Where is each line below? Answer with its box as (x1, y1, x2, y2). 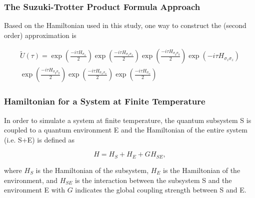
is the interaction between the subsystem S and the (75, 174, 232, 185)
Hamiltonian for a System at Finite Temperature (4, 95, 205, 107)
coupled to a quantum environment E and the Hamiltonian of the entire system (4, 124, 247, 135)
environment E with (4, 184, 65, 195)
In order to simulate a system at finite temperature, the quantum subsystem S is (4, 114, 251, 125)
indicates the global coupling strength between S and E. (75, 184, 246, 195)
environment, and (4, 174, 58, 185)
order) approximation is (4, 29, 76, 40)
